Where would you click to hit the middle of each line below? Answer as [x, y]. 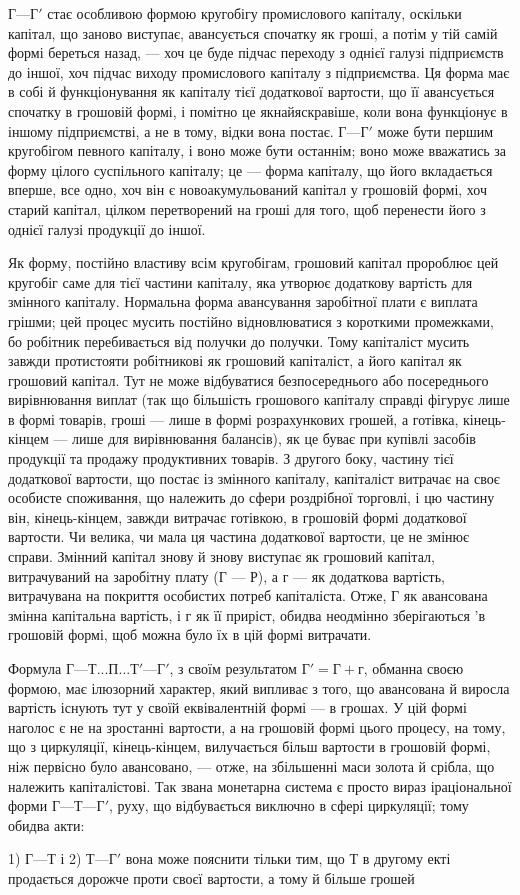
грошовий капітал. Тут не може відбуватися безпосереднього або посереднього [248, 379]
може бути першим [435, 130]
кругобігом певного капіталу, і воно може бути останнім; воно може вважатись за [257, 150]
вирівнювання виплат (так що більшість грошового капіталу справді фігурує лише [259, 399]
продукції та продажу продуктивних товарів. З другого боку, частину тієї [231, 458]
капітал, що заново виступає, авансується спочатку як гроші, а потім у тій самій [253, 32]
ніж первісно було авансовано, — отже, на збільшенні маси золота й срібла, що [251, 765]
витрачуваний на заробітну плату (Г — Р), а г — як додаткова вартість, [226, 575]
